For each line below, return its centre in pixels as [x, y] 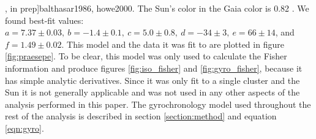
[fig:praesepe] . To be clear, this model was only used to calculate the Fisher [146, 56]
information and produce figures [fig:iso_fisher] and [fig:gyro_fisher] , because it [154, 68]
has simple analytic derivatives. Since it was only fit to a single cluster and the [152, 80]
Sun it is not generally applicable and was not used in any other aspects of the [152, 92]
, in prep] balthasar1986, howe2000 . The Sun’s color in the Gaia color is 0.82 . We [157, 8]
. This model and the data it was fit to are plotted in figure [173, 44]
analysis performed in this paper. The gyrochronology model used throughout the [158, 104]
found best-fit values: [44, 20]
